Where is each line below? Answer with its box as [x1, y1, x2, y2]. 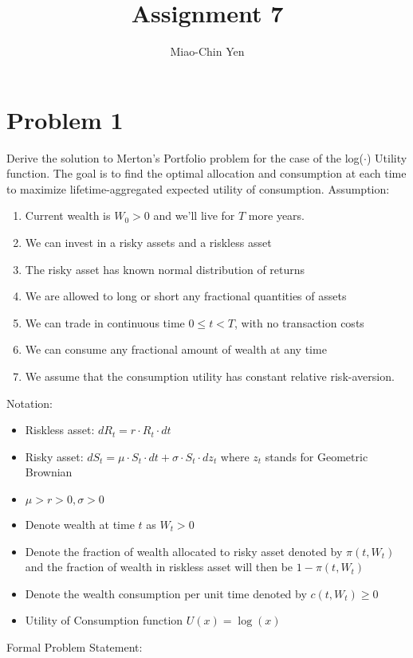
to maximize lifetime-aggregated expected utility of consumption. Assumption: [6, 180, 390, 197]
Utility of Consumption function [25, 612, 183, 629]
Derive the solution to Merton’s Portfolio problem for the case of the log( [6, 149, 364, 166]
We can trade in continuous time [25, 314, 185, 331]
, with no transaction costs [234, 314, 364, 331]
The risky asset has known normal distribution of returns [25, 260, 305, 277]
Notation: [6, 394, 53, 411]
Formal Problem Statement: [6, 638, 143, 655]
